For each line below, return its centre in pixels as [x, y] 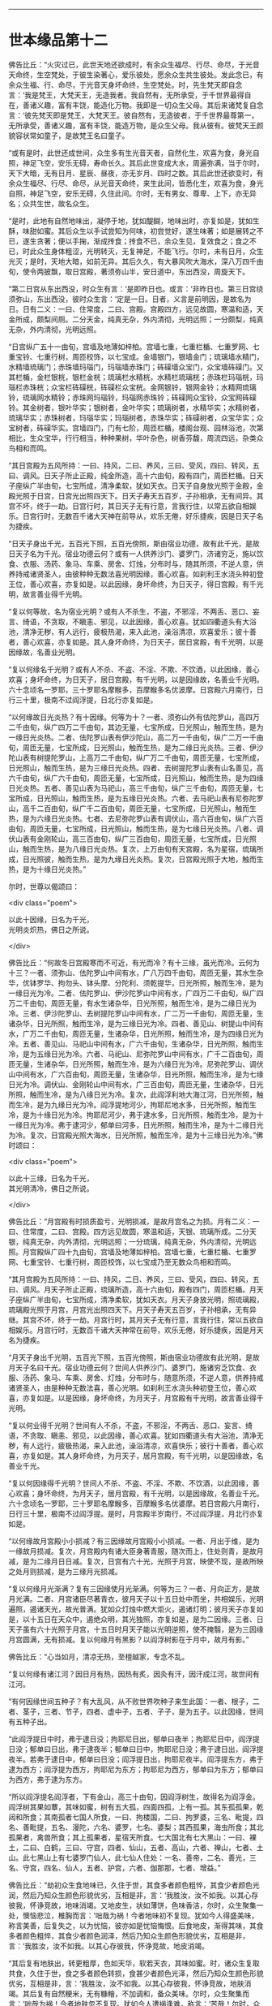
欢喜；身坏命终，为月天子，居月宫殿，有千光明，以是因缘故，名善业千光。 [139, 1493]
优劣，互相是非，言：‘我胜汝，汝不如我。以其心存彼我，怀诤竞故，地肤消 [130, 1983]
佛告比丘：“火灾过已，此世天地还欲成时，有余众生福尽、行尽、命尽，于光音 [134, 64]
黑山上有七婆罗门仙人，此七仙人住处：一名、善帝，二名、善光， [142, 1857]
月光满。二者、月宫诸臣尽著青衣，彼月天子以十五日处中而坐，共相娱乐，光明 [136, 1598]
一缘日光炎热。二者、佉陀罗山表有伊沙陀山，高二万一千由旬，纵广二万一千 [132, 737]
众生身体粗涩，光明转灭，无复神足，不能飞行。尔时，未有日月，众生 [150, 251]
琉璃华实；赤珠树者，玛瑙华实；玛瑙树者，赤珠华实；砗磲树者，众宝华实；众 [136, 417]
